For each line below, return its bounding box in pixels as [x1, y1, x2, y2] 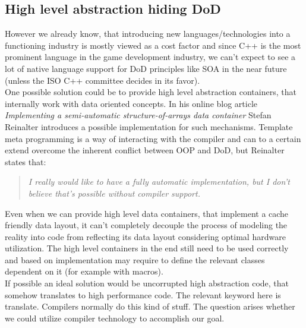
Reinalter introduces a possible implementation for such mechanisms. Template [5, 120, 293, 133]
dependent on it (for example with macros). [5, 265, 163, 277]
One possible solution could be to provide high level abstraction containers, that [5, 86, 296, 98]
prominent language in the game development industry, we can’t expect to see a [5, 51, 296, 63]
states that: [5, 155, 46, 168]
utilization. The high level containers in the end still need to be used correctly [5, 242, 289, 254]
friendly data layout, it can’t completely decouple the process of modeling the [5, 219, 288, 231]
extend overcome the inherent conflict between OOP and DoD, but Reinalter [5, 144, 285, 156]
